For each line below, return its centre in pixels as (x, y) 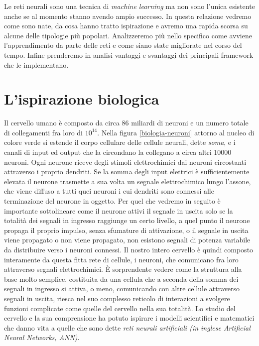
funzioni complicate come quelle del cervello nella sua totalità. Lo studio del (120, 308)
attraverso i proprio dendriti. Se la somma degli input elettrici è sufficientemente (127, 172)
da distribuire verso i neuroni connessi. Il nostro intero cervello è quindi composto (129, 249)
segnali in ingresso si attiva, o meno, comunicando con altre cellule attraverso (122, 288)
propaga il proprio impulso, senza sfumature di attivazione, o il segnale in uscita (126, 230)
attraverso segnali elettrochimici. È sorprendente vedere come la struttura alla (123, 269)
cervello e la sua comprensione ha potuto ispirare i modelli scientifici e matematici (129, 318)
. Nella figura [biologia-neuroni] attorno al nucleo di (176, 132)
